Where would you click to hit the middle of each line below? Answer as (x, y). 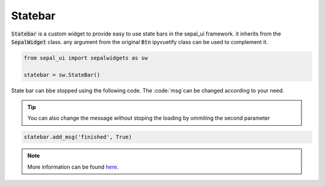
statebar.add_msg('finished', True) (78, 137)
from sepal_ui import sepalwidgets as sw (86, 58)
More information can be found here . (73, 167)
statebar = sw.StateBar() (62, 75)
